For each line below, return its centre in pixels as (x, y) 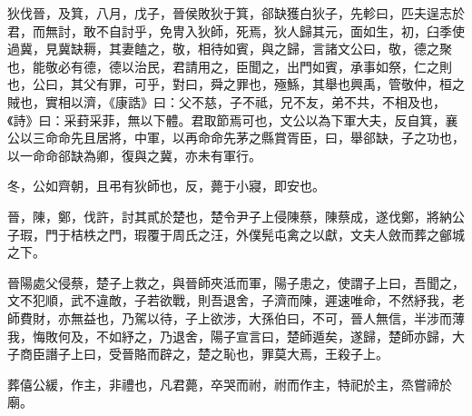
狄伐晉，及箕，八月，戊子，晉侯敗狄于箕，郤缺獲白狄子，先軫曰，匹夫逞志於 (236, 13)
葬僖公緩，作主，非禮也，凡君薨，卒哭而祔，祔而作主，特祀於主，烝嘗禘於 (230, 384)
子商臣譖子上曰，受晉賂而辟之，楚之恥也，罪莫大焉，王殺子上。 (198, 354)
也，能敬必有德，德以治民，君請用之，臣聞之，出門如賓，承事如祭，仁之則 (230, 66)
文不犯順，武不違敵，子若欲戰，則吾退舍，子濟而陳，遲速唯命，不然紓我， (230, 300)
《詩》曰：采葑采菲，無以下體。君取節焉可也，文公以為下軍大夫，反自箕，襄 (233, 119)
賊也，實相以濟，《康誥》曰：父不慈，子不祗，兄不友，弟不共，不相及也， (226, 101)
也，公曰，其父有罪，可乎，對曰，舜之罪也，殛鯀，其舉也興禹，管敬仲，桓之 (236, 84)
